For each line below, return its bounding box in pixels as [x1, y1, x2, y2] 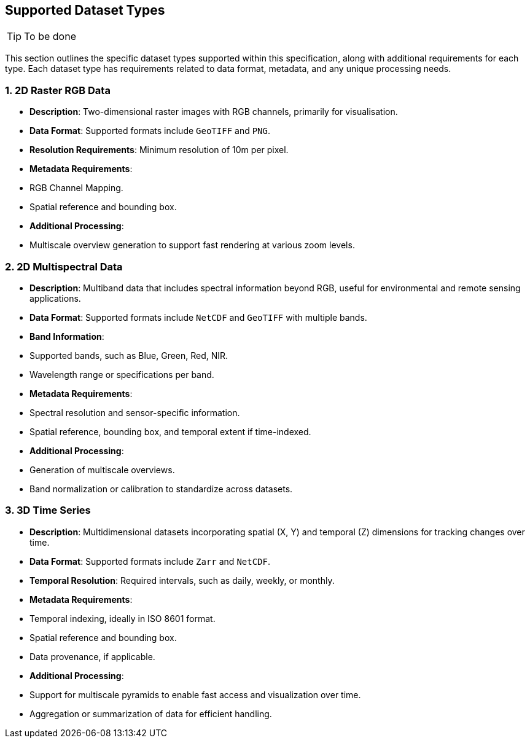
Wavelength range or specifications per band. [29, 369, 214, 380]
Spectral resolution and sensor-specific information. [29, 407, 240, 418]
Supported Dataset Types [5, 2, 165, 18]
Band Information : [29, 331, 104, 342]
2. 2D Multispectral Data [5, 260, 123, 273]
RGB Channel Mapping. [29, 183, 123, 194]
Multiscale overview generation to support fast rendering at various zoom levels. [29, 240, 355, 251]
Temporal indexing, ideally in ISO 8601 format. [29, 613, 216, 624]
